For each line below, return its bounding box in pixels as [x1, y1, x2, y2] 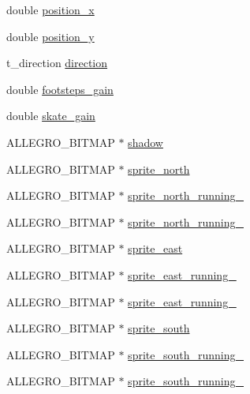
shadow [128, 133, 163, 150]
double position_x [6, 2, 95, 17]
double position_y [6, 28, 95, 44]
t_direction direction [6, 54, 108, 71]
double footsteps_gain [6, 81, 114, 97]
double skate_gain [6, 107, 95, 124]
